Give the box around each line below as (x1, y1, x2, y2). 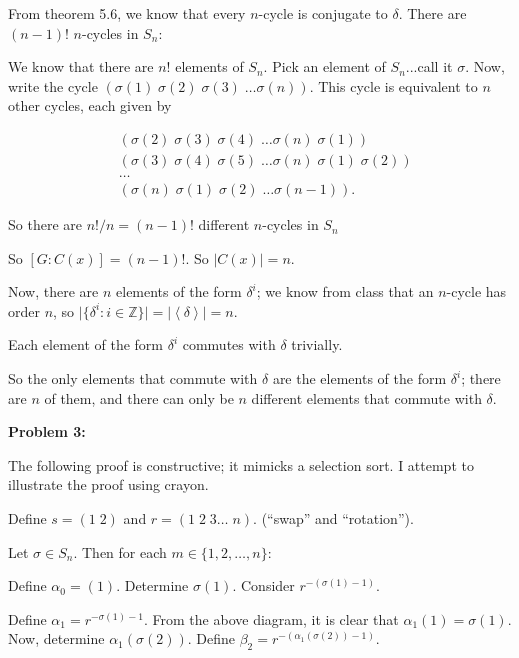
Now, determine (8, 628, 105, 649)
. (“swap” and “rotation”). (253, 508, 414, 529)
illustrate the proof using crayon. (8, 474, 209, 495)
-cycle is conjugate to (258, 3, 388, 23)
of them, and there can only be (44, 387, 234, 408)
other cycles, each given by (8, 95, 172, 116)
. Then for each (73, 541, 167, 562)
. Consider (232, 575, 295, 596)
